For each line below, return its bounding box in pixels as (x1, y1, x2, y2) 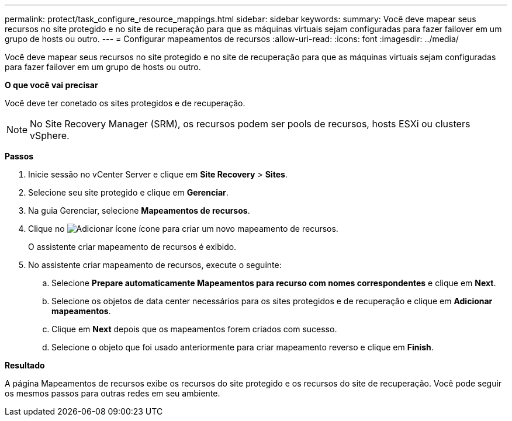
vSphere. (30, 130, 70, 141)
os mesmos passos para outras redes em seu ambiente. (5, 388, 220, 398)
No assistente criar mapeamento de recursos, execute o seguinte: (28, 260, 282, 270)
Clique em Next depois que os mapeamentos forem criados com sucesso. (51, 324, 337, 334)
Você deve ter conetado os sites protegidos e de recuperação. (5, 98, 245, 108)
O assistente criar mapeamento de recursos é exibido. (28, 242, 237, 252)
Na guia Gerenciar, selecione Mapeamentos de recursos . (28, 206, 250, 215)
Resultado (5, 360, 45, 370)
